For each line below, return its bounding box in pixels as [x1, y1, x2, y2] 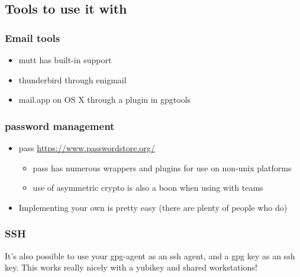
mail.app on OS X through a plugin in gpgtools [18, 93, 191, 106]
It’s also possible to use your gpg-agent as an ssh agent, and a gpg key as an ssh [5, 249, 295, 262]
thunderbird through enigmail [18, 73, 127, 86]
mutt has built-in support [18, 54, 112, 66]
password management [5, 118, 115, 133]
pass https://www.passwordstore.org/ [18, 142, 155, 154]
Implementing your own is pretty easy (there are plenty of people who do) [18, 201, 288, 213]
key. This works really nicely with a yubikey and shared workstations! [5, 261, 257, 273]
